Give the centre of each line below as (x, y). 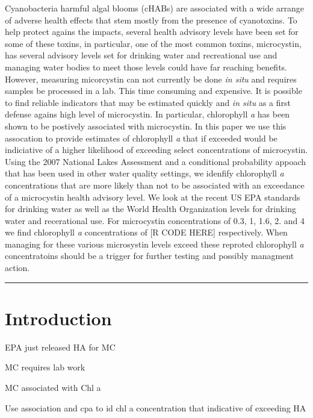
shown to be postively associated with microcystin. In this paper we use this (146, 126)
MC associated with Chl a (53, 387)
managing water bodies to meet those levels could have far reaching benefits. (146, 67)
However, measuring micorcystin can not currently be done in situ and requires (151, 79)
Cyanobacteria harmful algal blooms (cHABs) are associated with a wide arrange (154, 8)
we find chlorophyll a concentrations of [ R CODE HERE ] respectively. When (146, 232)
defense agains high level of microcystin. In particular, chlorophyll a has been (147, 114)
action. (17, 268)
